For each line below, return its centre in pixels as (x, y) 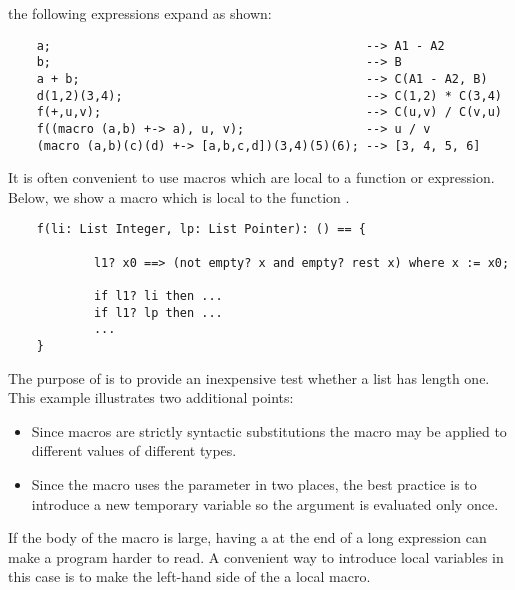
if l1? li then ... (158, 296)
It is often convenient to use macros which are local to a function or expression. (251, 177)
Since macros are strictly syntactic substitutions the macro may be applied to (269, 430)
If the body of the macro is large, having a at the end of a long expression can (247, 537)
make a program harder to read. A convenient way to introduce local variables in (256, 556)
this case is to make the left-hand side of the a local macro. (189, 576)
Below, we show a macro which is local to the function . (179, 196)
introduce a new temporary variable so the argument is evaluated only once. (265, 503)
